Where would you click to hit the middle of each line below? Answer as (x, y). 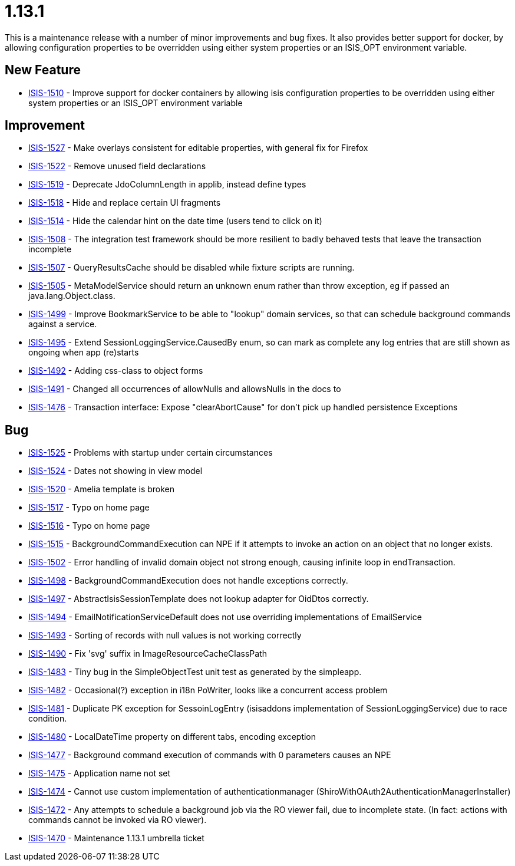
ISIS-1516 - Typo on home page (89, 526)
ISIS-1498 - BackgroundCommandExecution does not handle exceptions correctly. (188, 581)
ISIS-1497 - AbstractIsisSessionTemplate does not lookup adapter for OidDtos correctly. (199, 599)
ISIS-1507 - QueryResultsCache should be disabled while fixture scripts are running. (192, 268)
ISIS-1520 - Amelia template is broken (102, 489)
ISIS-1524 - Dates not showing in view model (115, 471)
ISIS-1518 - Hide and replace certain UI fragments (125, 203)
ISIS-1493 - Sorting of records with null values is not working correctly (165, 635)
